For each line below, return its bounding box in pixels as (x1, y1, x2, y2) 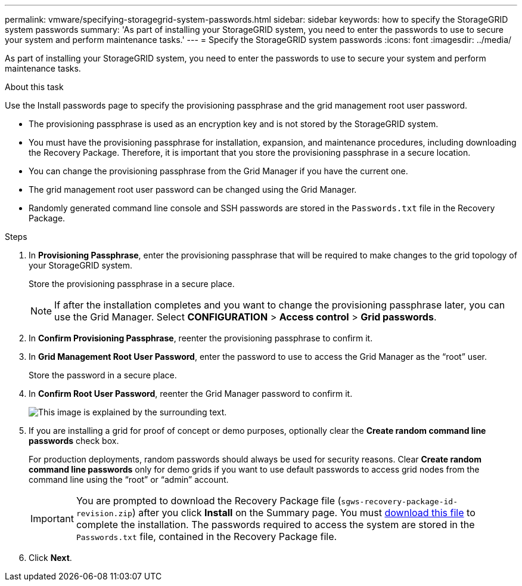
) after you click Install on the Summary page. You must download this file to (132, 507, 476, 519)
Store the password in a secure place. (29, 370, 177, 380)
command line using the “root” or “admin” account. (29, 474, 229, 485)
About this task (5, 82, 64, 92)
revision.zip (76, 509, 132, 518)
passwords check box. (29, 436, 119, 446)
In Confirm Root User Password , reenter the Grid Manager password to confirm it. (29, 388, 353, 399)
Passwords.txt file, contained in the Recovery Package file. (76, 531, 337, 542)
